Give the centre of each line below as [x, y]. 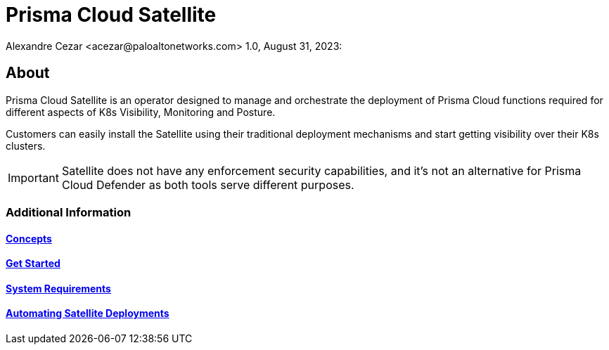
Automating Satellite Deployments [88, 313]
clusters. [26, 145]
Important [33, 177]
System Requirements [58, 288]
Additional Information [69, 212]
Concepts [29, 238]
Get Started [33, 264]
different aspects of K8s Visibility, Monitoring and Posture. [141, 112]
